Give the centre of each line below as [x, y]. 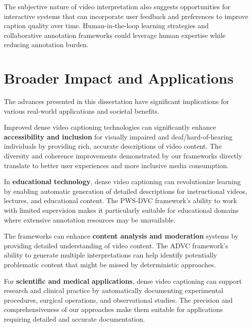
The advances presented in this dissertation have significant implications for [117, 101]
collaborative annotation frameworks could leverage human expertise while [115, 35]
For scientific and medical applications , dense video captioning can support [123, 281]
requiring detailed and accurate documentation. [75, 318]
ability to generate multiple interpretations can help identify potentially [110, 255]
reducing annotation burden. [46, 44]
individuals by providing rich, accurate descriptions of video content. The [113, 146]
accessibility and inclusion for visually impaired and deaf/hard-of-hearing [118, 136]
